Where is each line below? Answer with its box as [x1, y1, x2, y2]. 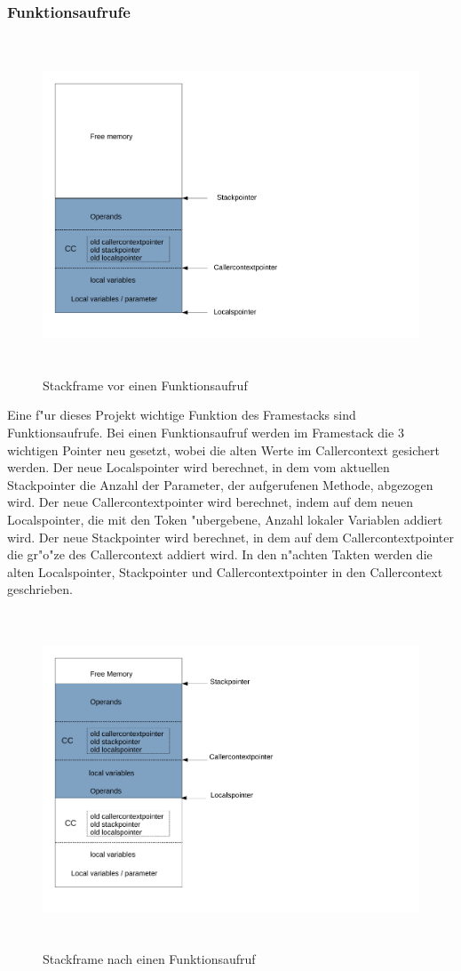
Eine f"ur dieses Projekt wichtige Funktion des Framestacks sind [7, 405, 356, 424]
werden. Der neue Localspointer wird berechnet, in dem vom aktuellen [7, 458, 390, 477]
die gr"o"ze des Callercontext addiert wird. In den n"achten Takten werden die [7, 545, 433, 564]
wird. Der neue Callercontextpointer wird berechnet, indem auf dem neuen [7, 493, 414, 511]
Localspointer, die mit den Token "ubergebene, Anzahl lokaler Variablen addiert [7, 510, 443, 528]
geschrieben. [7, 580, 74, 598]
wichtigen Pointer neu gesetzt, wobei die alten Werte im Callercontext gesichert [7, 440, 440, 459]
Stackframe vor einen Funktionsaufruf [43, 375, 248, 394]
